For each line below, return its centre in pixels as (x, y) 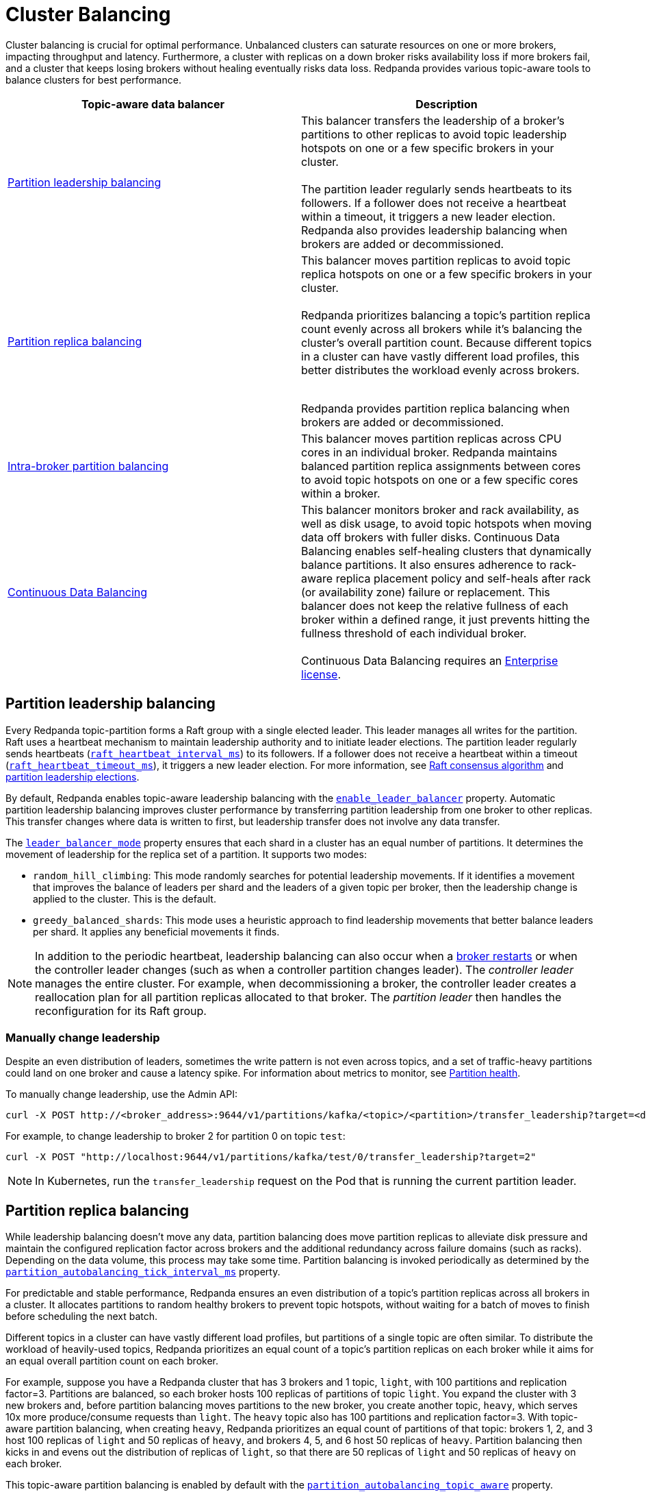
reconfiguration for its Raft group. (121, 1011)
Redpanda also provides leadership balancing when (434, 230)
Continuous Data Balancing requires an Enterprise (430, 660)
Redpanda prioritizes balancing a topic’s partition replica (446, 315)
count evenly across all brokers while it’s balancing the (442, 329)
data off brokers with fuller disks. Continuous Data (430, 537)
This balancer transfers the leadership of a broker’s (433, 120)
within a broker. (341, 493)
